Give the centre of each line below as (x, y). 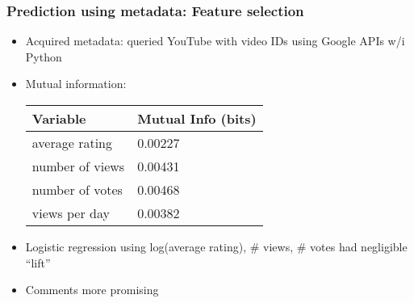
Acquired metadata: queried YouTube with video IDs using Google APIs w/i (215, 41)
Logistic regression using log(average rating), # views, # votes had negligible (216, 246)
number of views (78, 166)
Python (44, 56)
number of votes (77, 189)
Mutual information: (76, 84)
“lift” (38, 262)
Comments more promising (92, 290)
